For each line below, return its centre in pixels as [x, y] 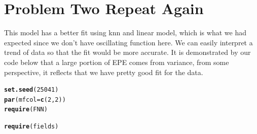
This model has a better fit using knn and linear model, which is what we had [125, 32]
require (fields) [31, 127]
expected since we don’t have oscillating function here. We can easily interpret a [128, 42]
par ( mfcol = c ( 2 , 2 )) [35, 99]
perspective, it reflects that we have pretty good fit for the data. [104, 72]
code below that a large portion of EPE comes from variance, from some [117, 62]
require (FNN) [26, 110]
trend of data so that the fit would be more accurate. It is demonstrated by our [127, 52]
